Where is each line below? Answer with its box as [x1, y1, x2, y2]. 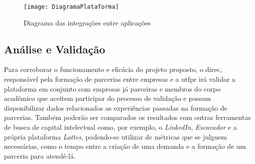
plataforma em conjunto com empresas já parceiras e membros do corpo [4, 83, 221, 94]
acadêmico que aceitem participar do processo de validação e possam [4, 93, 211, 103]
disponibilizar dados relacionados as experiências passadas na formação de [4, 102, 227, 113]
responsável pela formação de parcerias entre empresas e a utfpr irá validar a [4, 74, 236, 84]
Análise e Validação [4, 41, 105, 56]
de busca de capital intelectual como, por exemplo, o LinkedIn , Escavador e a [4, 122, 237, 132]
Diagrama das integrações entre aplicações [24, 17, 151, 27]
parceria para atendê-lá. [4, 150, 76, 161]
